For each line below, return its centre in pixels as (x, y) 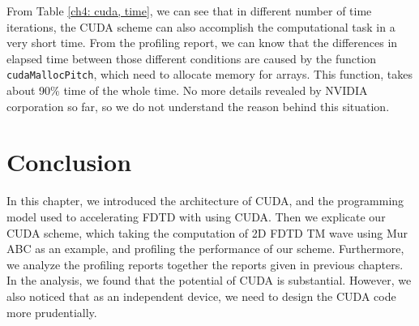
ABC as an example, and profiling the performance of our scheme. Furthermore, (205, 249)
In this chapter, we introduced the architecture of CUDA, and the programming (205, 201)
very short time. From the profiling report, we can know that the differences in (202, 43)
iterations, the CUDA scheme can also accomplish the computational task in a (201, 26)
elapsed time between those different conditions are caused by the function (192, 58)
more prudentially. (52, 312)
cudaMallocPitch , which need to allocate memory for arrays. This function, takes (209, 74)
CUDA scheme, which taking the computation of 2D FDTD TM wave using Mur (207, 232)
